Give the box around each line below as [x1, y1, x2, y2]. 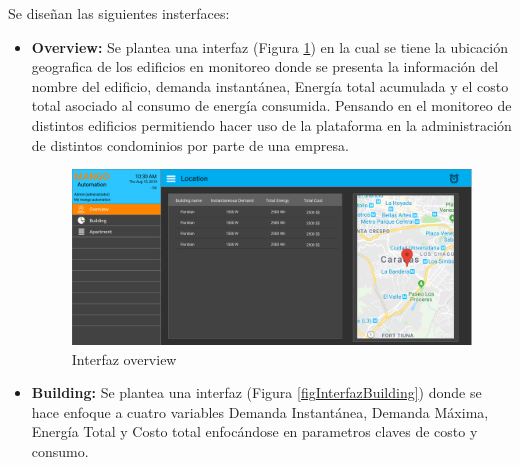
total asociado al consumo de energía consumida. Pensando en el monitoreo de [31, 95, 512, 116]
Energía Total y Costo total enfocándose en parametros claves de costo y [31, 421, 478, 442]
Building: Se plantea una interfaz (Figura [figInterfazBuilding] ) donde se [31, 382, 482, 403]
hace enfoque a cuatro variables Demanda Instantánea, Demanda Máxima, [31, 401, 489, 422]
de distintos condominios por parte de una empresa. [31, 134, 349, 155]
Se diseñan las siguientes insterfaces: [8, 3, 230, 23]
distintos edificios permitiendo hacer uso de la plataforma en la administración [31, 114, 512, 135]
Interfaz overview [71, 348, 177, 369]
